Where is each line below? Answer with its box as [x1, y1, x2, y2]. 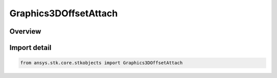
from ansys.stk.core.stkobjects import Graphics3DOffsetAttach [20, 60, 183, 66]
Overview [9, 27, 42, 36]
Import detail [9, 43, 51, 52]
